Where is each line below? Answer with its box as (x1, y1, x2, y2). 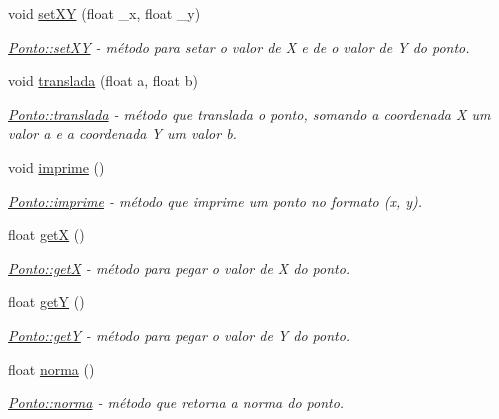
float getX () (8, 224, 85, 245)
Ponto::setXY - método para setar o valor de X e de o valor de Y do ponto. (8, 36, 470, 57)
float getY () (8, 291, 85, 312)
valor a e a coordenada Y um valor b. (8, 123, 237, 144)
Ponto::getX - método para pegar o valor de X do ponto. (8, 257, 351, 278)
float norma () (8, 358, 95, 379)
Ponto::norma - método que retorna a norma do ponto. (8, 392, 345, 413)
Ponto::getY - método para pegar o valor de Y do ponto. (8, 324, 351, 345)
